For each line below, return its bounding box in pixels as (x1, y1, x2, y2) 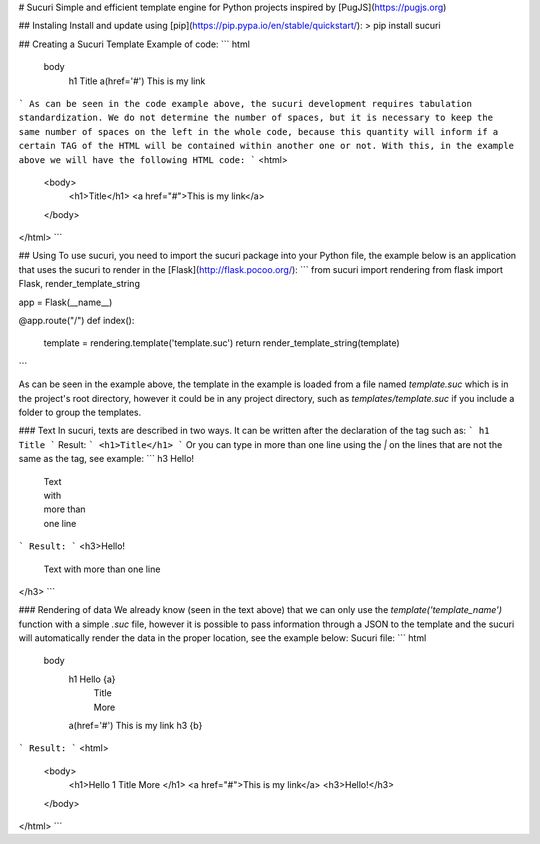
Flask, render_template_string (18, 278, 140, 290)
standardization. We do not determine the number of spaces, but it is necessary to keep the (18, 112, 494, 124)
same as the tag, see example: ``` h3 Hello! (18, 453, 195, 465)
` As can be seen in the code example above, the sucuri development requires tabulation (18, 98, 472, 109)
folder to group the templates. (18, 406, 142, 418)
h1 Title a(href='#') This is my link (68, 75, 206, 87)
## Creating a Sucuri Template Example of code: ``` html (18, 38, 250, 50)
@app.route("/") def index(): (18, 315, 135, 327)
